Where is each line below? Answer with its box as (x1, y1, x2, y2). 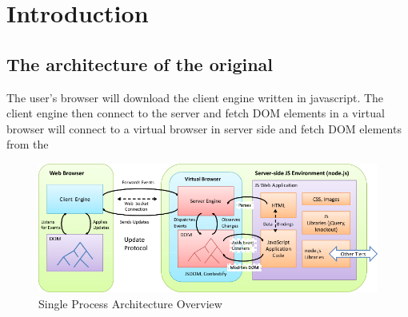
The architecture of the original (6, 51, 274, 76)
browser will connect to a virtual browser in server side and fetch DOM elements (6, 120, 402, 137)
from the (6, 136, 49, 153)
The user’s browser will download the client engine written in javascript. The (6, 89, 384, 105)
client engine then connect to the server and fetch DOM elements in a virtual (6, 105, 385, 121)
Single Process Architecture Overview (38, 295, 222, 311)
